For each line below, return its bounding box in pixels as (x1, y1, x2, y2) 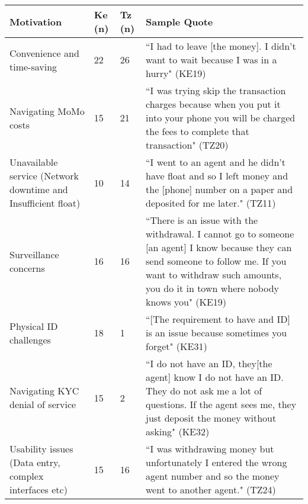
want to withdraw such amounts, (146, 268, 282, 281)
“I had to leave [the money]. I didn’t (146, 39, 296, 53)
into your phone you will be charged (146, 111, 296, 124)
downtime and (9, 182, 68, 196)
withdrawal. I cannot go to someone (146, 227, 294, 240)
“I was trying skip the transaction (146, 84, 286, 97)
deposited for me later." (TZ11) (146, 196, 276, 210)
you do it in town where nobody (146, 281, 279, 295)
